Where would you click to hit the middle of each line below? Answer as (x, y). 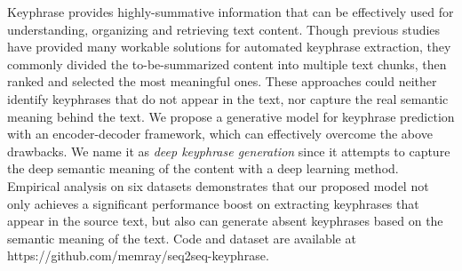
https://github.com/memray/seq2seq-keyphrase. (138, 255)
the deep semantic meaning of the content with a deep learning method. (203, 168)
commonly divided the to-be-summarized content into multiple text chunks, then (227, 64)
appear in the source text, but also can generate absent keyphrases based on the (225, 221)
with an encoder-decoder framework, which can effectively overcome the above (220, 134)
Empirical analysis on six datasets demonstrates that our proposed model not (218, 185)
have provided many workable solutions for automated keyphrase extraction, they (229, 47)
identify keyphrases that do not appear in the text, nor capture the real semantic (228, 98)
